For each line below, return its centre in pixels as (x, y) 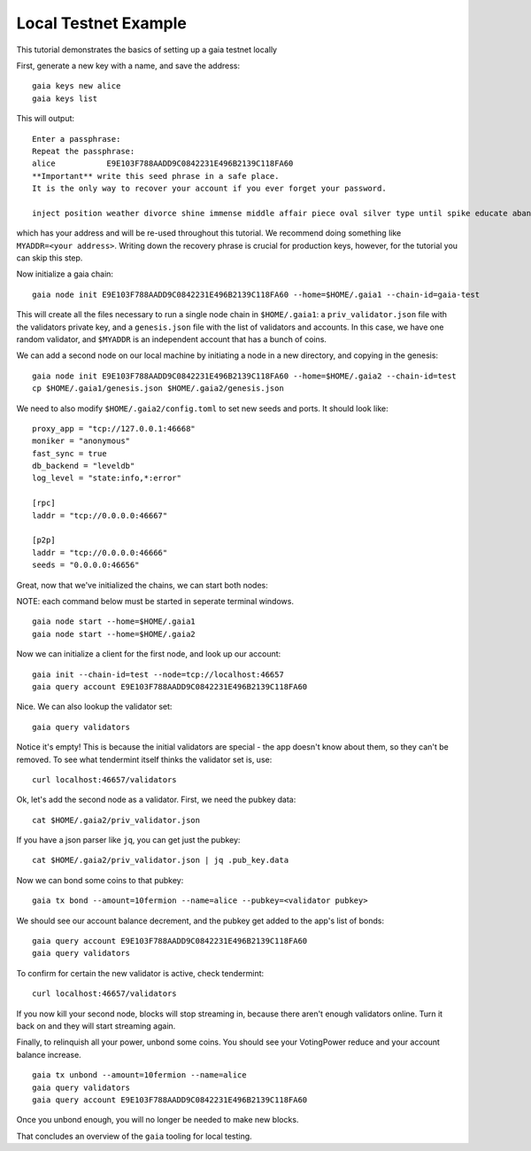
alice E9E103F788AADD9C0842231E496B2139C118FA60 (163, 163)
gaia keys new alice (77, 86)
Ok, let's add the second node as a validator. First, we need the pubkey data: (156, 800)
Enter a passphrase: (77, 139)
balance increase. (49, 1054)
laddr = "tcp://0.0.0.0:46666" (100, 552)
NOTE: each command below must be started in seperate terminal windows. (155, 601)
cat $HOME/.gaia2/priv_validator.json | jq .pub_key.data (161, 860)
